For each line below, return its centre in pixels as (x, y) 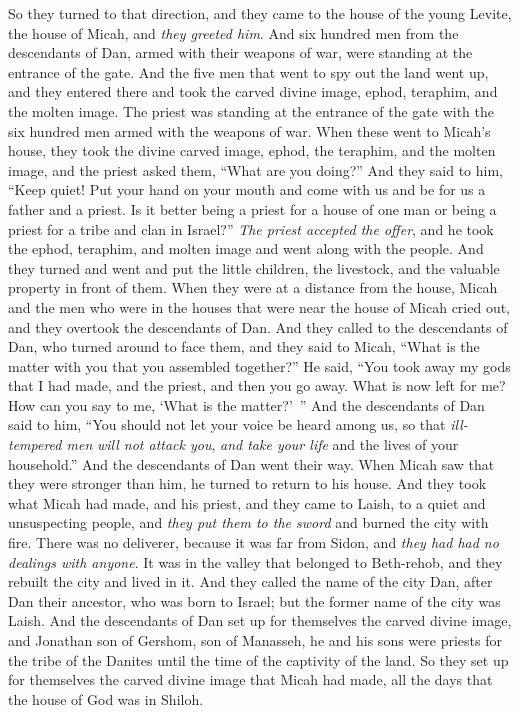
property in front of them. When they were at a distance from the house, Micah (253, 287)
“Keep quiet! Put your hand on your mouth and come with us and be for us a (247, 189)
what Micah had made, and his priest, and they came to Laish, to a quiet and (247, 502)
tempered (35, 444)
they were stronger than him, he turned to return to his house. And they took (247, 483)
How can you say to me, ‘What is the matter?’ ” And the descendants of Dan (246, 404)
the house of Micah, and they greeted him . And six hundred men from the (233, 32)
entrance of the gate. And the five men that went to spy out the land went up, (248, 71)
